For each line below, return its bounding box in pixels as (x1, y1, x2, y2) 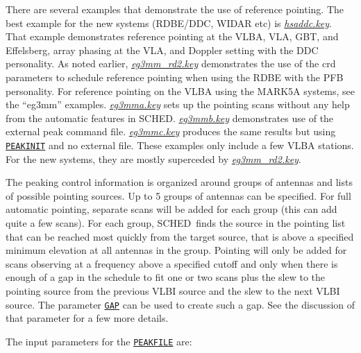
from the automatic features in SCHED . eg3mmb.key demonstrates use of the (6, 110, 334, 125)
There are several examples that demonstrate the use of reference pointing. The (6, 2, 344, 16)
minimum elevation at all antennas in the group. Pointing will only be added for (6, 243, 347, 257)
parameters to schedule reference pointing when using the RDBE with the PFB (6, 69, 344, 84)
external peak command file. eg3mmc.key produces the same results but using (6, 124, 336, 139)
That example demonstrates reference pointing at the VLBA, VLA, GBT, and (6, 29, 339, 44)
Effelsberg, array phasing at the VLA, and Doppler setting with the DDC (6, 42, 319, 57)
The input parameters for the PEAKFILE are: (6, 334, 192, 348)
